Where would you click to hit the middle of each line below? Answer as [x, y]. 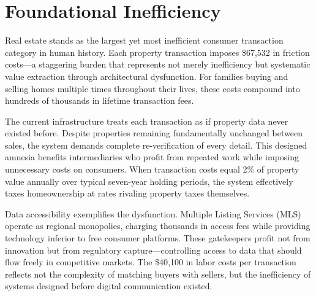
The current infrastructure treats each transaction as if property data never [147, 121]
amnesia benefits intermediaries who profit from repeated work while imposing [152, 157]
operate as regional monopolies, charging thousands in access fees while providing [158, 226]
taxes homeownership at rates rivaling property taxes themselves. [127, 193]
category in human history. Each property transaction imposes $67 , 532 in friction [157, 52]
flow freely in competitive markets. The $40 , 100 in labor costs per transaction [151, 262]
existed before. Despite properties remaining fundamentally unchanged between [154, 133]
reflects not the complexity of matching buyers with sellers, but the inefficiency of [158, 274]
